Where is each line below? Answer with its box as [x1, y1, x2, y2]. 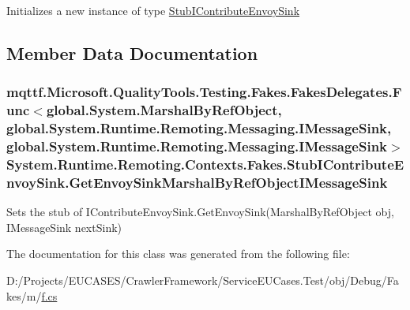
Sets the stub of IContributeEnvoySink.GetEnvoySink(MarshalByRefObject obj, [6, 204, 394, 220]
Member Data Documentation [6, 40, 258, 65]
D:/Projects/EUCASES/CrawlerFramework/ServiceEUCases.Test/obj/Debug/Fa [6, 271, 399, 288]
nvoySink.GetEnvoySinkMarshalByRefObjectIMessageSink [6, 172, 388, 192]
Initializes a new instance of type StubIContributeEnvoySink [6, 2, 300, 18]
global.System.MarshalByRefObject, [46, 100, 282, 120]
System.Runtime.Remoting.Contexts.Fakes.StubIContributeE [6, 154, 404, 174]
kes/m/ [6, 287, 42, 304]
